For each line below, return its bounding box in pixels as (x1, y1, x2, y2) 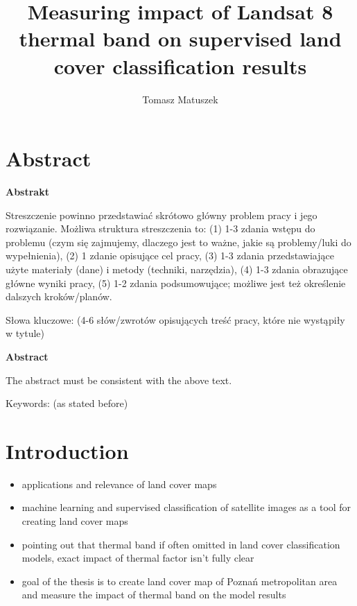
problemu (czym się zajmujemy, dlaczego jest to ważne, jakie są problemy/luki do (6, 234, 351, 249)
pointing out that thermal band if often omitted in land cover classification (21, 537, 340, 551)
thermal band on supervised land (19, 24, 342, 53)
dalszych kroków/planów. (6, 289, 112, 304)
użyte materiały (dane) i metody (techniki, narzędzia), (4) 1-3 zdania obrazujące (6, 262, 348, 276)
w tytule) (6, 326, 44, 340)
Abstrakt (6, 184, 49, 199)
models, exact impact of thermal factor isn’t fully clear (21, 551, 254, 565)
